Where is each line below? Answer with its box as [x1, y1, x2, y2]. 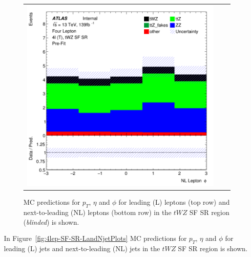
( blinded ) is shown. [23, 216, 79, 227]
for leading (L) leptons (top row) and [118, 197, 230, 207]
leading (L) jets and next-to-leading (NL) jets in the [4, 243, 160, 254]
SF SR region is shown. [178, 243, 248, 254]
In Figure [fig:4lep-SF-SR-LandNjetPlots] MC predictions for [4, 233, 187, 243]
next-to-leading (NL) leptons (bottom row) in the [23, 207, 171, 217]
